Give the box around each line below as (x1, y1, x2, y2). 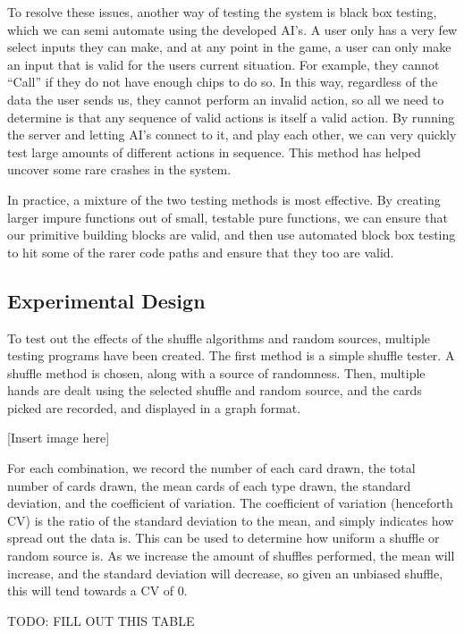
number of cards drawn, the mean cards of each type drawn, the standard (7, 476, 411, 494)
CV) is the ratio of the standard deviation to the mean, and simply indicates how (7, 511, 454, 529)
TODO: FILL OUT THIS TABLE (7, 611, 195, 629)
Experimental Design (7, 286, 206, 314)
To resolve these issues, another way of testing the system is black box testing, (7, 3, 437, 21)
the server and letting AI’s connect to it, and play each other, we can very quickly (7, 125, 457, 144)
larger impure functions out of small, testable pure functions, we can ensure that (7, 207, 448, 226)
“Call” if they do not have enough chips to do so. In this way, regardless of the (7, 72, 438, 91)
